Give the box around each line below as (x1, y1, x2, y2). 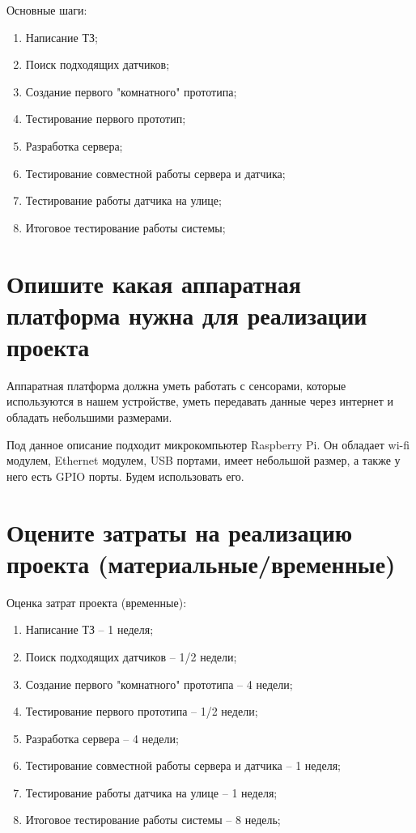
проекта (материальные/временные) (6, 546, 396, 580)
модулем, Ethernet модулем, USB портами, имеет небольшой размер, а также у (6, 452, 401, 469)
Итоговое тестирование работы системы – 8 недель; (25, 811, 281, 828)
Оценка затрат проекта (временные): (6, 593, 187, 610)
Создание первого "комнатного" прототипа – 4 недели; (25, 675, 293, 692)
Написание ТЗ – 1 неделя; (25, 621, 154, 638)
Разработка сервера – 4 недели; (25, 729, 179, 746)
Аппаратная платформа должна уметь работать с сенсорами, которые (6, 376, 346, 393)
